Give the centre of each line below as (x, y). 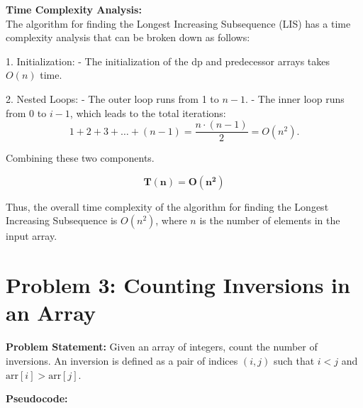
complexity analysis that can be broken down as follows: (128, 37)
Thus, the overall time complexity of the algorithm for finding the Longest (167, 206)
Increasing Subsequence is (62, 220)
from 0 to (26, 112)
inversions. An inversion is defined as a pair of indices (122, 360)
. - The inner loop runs (295, 98)
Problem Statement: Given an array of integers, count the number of (162, 347)
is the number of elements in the (270, 220)
